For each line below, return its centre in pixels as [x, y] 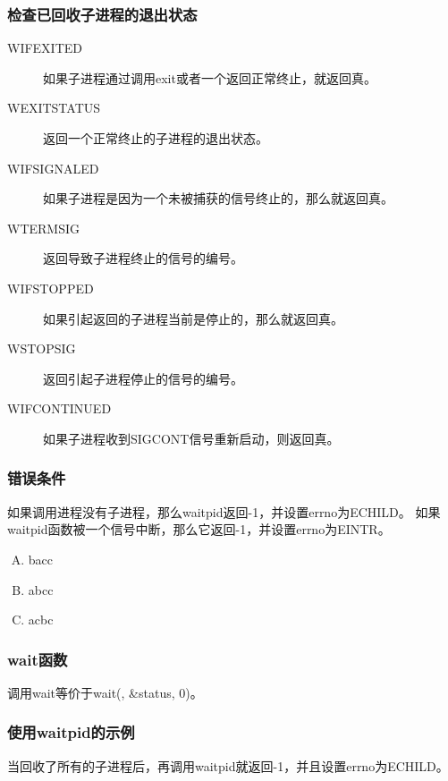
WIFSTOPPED [51, 288]
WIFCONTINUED [59, 408]
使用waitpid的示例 [71, 732]
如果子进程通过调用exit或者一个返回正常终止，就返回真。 [210, 77]
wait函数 [38, 659]
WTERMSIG [44, 228]
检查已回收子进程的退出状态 [102, 14]
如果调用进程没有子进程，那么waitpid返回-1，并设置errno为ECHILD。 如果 [224, 511]
